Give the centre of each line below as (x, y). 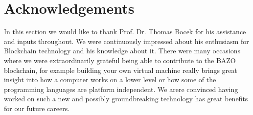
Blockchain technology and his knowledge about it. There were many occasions (122, 51)
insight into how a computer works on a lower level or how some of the (110, 80)
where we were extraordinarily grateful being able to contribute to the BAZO (120, 60)
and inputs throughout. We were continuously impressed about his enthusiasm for (126, 41)
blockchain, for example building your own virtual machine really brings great (121, 70)
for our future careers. (37, 108)
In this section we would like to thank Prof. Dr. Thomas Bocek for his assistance (125, 32)
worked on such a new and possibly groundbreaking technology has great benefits (126, 99)
